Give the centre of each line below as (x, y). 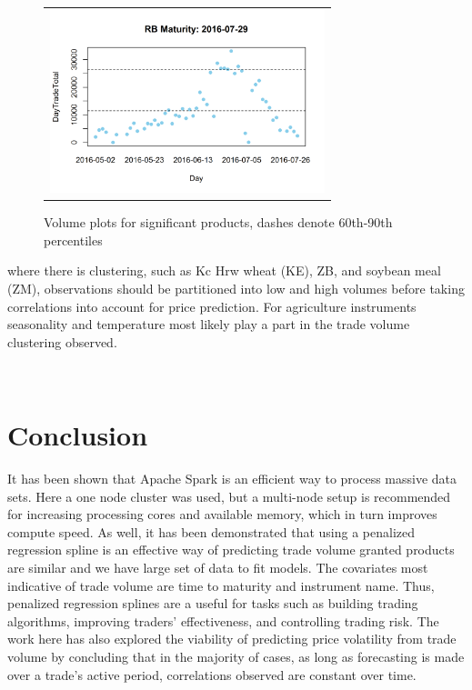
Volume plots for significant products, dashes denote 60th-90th (218, 222)
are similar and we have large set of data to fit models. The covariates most (218, 568)
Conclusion (78, 435)
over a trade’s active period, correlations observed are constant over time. (212, 674)
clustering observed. (62, 341)
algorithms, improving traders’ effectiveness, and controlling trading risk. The (223, 620)
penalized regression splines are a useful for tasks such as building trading (213, 603)
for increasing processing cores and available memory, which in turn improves (222, 514)
